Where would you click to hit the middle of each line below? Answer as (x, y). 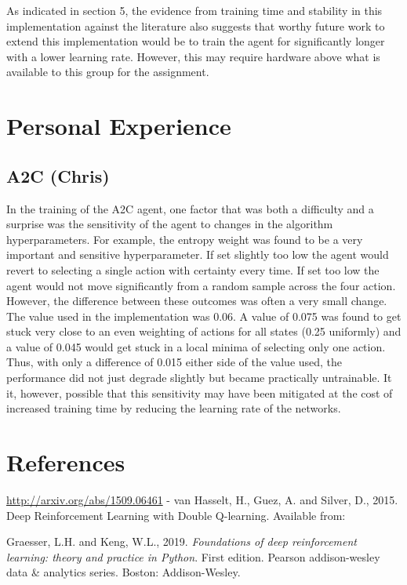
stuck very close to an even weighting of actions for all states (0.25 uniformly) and (204, 331)
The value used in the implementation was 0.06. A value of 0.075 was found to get (204, 316)
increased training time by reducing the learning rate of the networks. (174, 408)
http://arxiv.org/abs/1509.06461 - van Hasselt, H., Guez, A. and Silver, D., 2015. (202, 499)
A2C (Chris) (58, 175)
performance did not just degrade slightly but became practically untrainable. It (199, 378)
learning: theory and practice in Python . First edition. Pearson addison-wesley (193, 556)
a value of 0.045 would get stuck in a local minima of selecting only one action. (196, 346)
